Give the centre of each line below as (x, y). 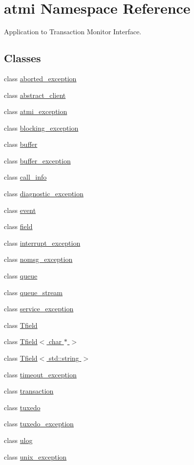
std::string (64, 358)
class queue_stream (33, 292)
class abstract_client (35, 95)
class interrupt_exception (42, 243)
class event (20, 210)
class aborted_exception (40, 78)
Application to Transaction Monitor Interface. (73, 32)
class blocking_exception (41, 128)
